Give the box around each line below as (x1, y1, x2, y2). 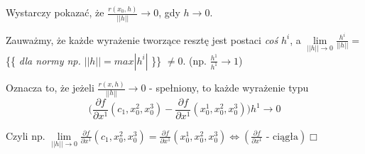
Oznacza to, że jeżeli (6, 80, 94, 95)
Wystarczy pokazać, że (6, 5, 104, 20)
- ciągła (266, 131, 298, 142)
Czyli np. (6, 128, 45, 143)
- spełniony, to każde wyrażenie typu (149, 80, 309, 95)
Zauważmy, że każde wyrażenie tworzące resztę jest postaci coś (6, 32, 278, 47)
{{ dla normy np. (6, 53, 81, 67)
